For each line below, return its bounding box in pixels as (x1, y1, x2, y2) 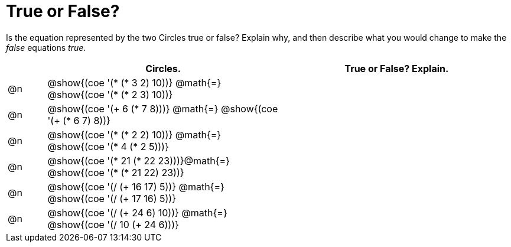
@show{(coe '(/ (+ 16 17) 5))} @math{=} (47, 180, 224, 193)
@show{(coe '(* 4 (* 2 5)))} (47, 140, 169, 152)
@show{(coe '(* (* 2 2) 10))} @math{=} (47, 128, 222, 141)
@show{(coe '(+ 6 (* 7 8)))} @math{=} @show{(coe (47, 102, 278, 115)
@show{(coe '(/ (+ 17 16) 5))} (47, 192, 176, 204)
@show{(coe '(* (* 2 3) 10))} (47, 88, 173, 100)
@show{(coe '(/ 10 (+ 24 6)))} (47, 218, 179, 230)
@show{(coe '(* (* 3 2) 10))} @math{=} (47, 76, 222, 89)
